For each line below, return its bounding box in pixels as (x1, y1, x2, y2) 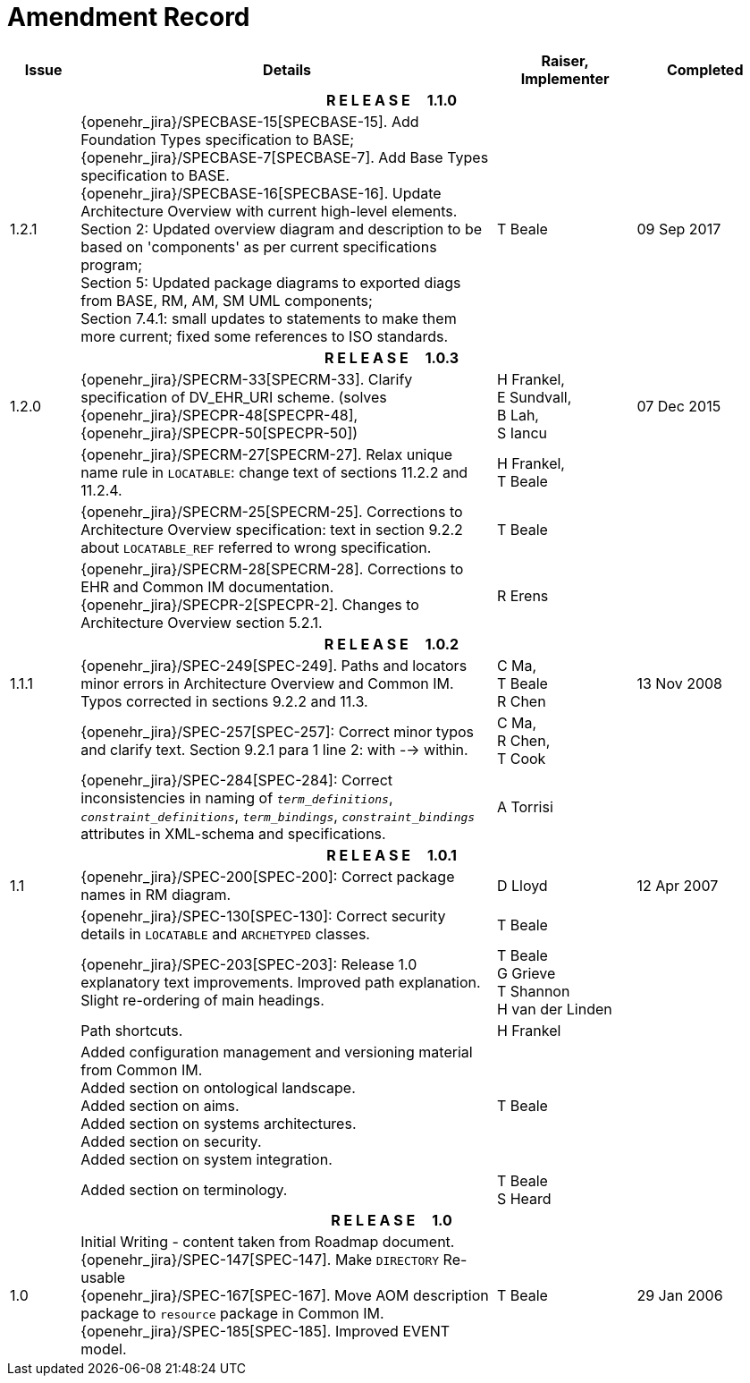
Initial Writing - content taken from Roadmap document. (80, 1232, 455, 1251)
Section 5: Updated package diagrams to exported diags (80, 273, 461, 292)
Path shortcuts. (80, 1021, 183, 1039)
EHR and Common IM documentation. (80, 577, 334, 596)
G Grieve (496, 963, 556, 982)
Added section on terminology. (80, 1180, 288, 1199)
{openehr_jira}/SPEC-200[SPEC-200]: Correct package (80, 867, 455, 886)
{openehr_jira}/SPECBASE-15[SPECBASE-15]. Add (80, 112, 419, 131)
